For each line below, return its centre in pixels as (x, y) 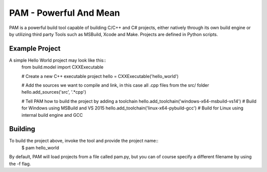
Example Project (35, 49)
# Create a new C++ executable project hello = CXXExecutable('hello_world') (100, 76)
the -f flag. (20, 164)
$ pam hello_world (40, 147)
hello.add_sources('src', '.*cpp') (54, 92)
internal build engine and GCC (52, 115)
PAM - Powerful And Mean (65, 13)
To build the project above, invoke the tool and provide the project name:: (84, 141)
